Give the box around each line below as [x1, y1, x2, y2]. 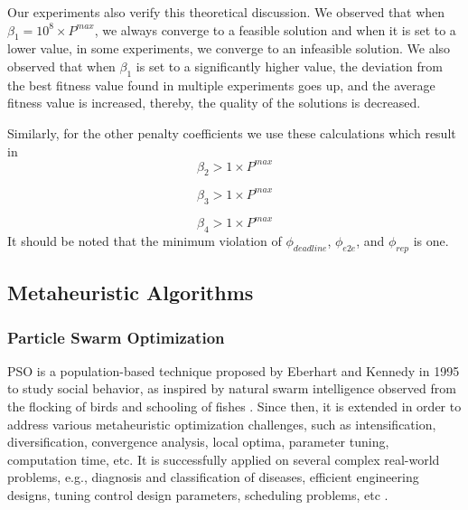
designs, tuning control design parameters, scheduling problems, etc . [7, 486, 388, 504]
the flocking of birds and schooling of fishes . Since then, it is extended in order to [7, 397, 462, 416]
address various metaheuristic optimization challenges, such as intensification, [7, 414, 436, 433]
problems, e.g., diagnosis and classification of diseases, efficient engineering [7, 467, 419, 486]
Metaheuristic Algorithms [7, 279, 254, 307]
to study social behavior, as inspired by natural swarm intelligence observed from [7, 379, 456, 398]
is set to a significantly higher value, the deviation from [136, 56, 443, 75]
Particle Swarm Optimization [7, 326, 225, 348]
